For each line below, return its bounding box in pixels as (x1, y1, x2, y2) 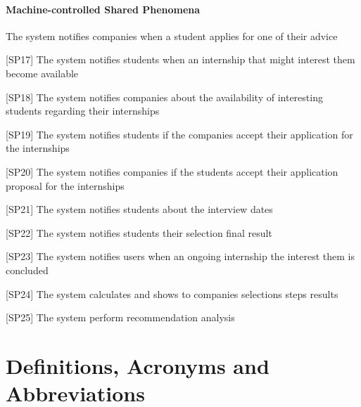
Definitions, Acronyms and (6, 351, 270, 380)
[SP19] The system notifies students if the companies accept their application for (6, 127, 353, 141)
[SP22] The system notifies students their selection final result (6, 225, 272, 240)
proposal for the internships (6, 178, 125, 193)
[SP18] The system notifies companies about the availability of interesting (6, 89, 323, 104)
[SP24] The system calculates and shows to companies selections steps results (6, 286, 338, 301)
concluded (6, 262, 49, 277)
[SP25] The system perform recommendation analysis (6, 310, 235, 325)
